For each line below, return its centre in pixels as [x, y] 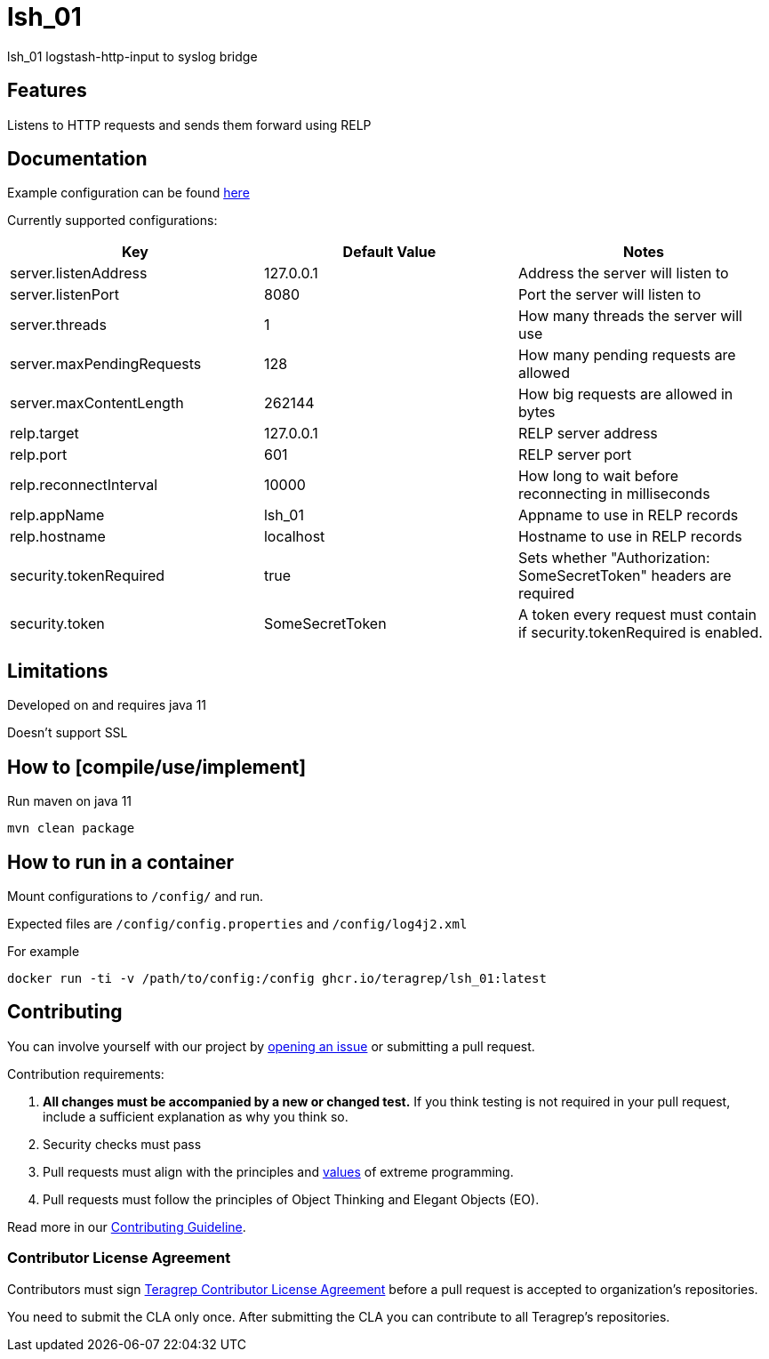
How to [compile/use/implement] [157, 767]
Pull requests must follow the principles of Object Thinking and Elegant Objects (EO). [291, 1199]
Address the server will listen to [623, 273]
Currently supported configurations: [112, 221]
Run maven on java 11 [70, 801]
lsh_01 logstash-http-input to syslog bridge [132, 56]
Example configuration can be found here [128, 193]
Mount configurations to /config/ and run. [135, 896]
